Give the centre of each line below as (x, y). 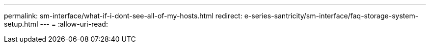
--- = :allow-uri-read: (74, 24)
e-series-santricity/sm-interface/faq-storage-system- (331, 16)
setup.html (21, 24)
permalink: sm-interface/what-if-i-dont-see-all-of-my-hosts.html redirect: (123, 16)
